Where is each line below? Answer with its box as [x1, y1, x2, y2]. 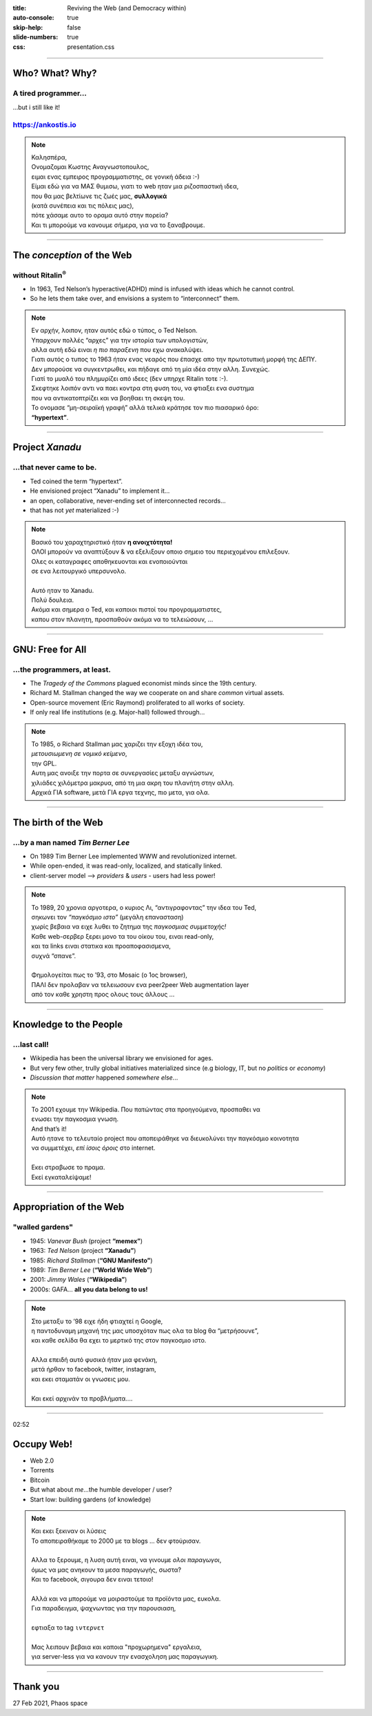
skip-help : [12, 23, 43, 31]
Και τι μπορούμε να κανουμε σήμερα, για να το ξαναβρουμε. [31, 221, 206, 229]
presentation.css [67, 42, 115, 51]
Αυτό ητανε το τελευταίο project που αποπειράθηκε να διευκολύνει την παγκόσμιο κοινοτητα [31, 1134, 300, 1142]
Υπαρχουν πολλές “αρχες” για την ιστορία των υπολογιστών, [31, 335, 209, 344]
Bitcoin [30, 1476, 50, 1484]
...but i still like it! [12, 103, 61, 111]
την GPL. [31, 759, 57, 768]
